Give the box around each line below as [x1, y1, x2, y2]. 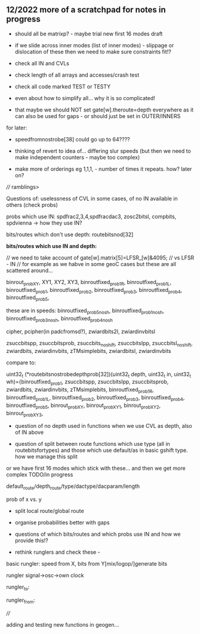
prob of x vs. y [6, 496, 42, 503]
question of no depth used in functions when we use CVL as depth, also [14, 422, 192, 430]
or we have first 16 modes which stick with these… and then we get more [6, 464, 186, 472]
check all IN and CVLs [14, 59, 70, 67]
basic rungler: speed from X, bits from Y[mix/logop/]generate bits [6, 560, 168, 567]
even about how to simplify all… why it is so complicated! [14, 94, 155, 101]
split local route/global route [14, 508, 85, 515]
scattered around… [6, 267, 53, 274]
